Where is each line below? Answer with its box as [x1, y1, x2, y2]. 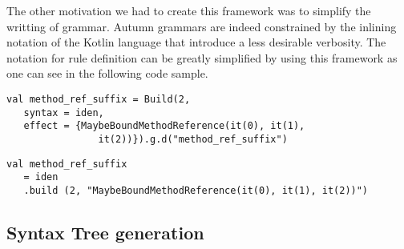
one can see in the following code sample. [6, 65, 208, 82]
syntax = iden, [23, 106, 104, 118]
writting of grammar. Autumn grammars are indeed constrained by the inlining [6, 18, 397, 34]
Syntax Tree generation [6, 219, 204, 244]
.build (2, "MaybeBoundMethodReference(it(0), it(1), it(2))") [23, 184, 369, 196]
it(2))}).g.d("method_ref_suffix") [98, 133, 288, 145]
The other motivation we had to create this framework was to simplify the [6, 2, 371, 18]
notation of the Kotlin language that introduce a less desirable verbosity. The [6, 34, 386, 50]
